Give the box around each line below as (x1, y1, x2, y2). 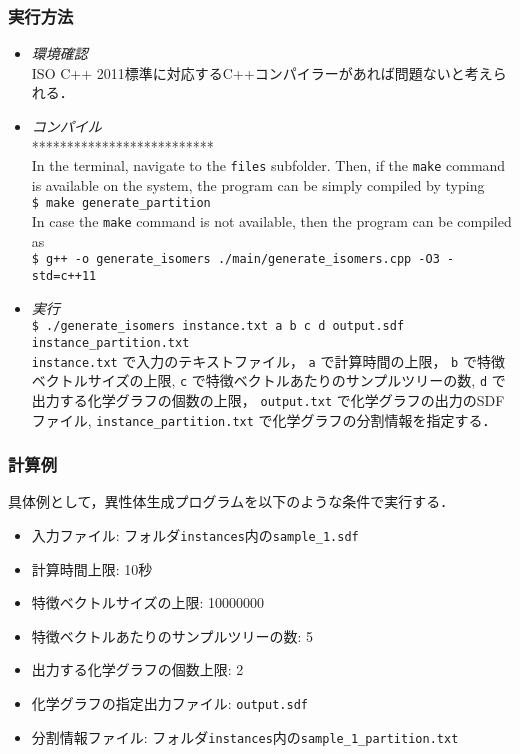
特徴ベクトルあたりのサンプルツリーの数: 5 (31, 625, 313, 646)
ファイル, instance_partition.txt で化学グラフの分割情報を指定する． (31, 409, 497, 430)
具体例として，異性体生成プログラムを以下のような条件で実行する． (8, 491, 455, 512)
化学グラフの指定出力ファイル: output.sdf (31, 693, 308, 714)
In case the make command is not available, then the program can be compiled (31, 211, 512, 232)
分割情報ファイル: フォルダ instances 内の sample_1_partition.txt (31, 726, 459, 747)
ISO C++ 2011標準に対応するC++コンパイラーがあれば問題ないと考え (31, 62, 493, 83)
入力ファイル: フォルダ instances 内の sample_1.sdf (31, 525, 359, 545)
